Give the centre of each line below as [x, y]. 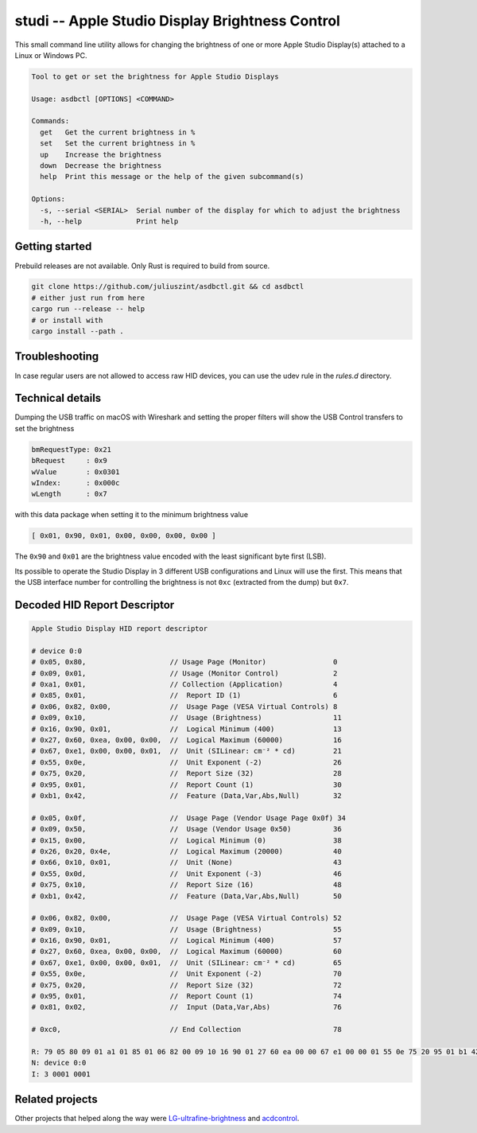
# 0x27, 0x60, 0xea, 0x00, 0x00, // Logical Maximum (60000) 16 [186, 740]
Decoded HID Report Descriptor [95, 605]
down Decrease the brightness [101, 166]
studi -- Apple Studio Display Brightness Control [178, 21]
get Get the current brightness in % [118, 132]
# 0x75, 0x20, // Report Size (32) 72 [186, 985]
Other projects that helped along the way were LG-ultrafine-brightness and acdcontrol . [157, 1119]
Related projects [56, 1099]
